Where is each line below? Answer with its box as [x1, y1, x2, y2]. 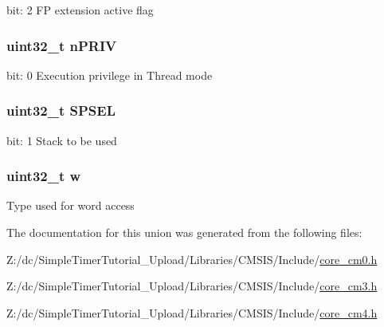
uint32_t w [6, 166, 81, 186]
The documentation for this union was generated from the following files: [6, 224, 362, 241]
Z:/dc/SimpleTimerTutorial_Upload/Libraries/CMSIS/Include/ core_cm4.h [6, 304, 378, 321]
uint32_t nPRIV [6, 35, 117, 55]
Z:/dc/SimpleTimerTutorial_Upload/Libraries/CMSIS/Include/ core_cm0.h [6, 250, 378, 267]
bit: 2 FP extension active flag [6, 2, 154, 18]
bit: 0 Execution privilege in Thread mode [6, 66, 213, 83]
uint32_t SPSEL [6, 100, 116, 120]
